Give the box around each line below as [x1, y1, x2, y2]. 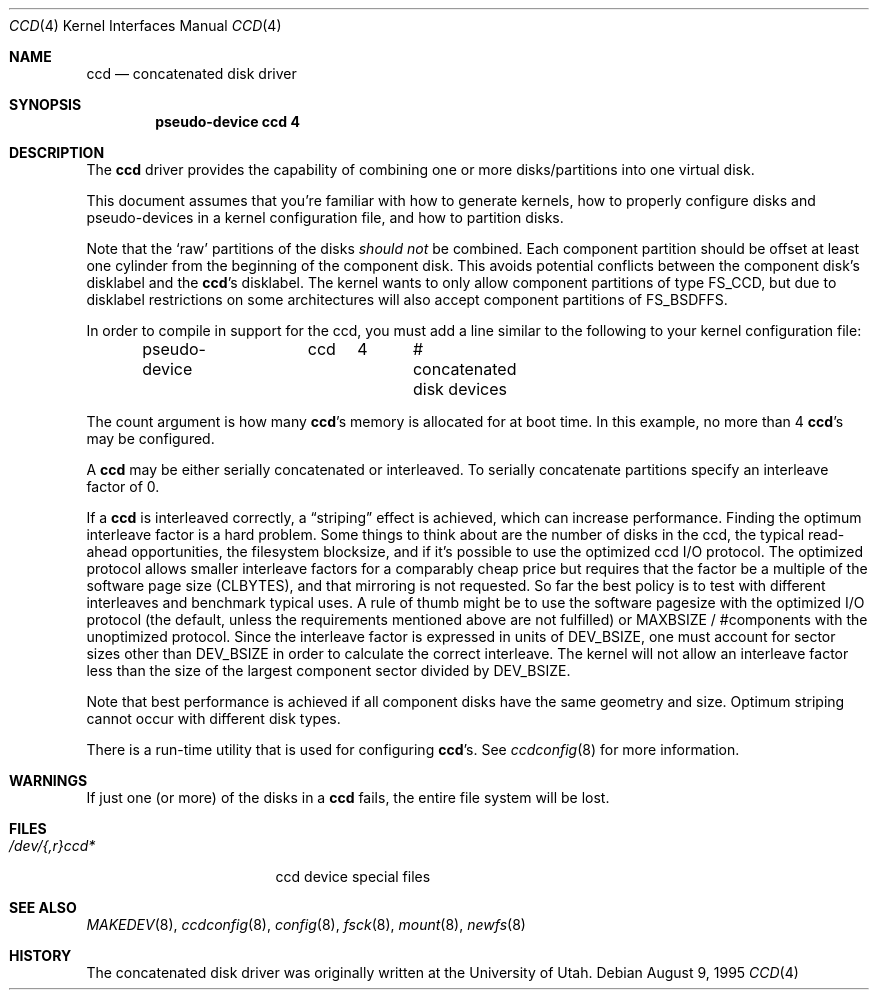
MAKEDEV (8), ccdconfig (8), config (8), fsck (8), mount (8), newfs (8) [86, 916, 526, 933]
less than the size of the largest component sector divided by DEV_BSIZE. [86, 662, 571, 679]
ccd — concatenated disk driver [86, 65, 297, 82]
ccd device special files [275, 868, 431, 885]
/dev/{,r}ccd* [9, 837, 96, 854]
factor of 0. [86, 478, 160, 495]
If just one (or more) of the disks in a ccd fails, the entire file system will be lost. [86, 789, 610, 806]
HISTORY [9, 947, 72, 964]
